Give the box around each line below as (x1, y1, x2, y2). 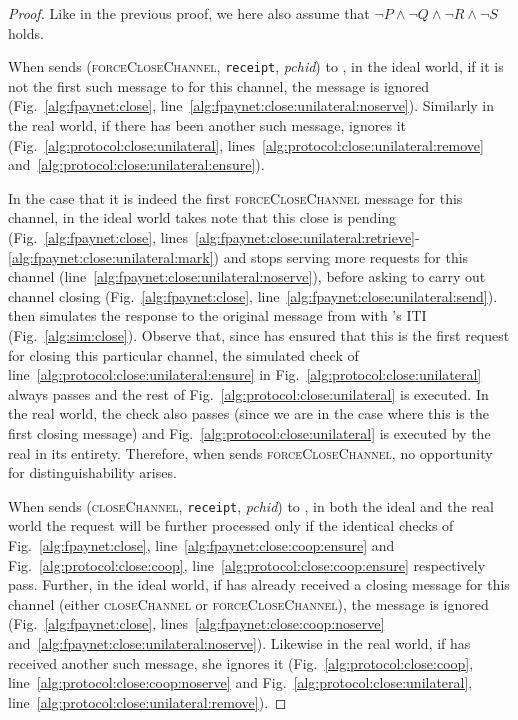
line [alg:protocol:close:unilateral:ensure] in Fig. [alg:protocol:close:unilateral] (8, 364, 482, 385)
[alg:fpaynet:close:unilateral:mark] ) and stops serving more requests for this (8, 246, 469, 267)
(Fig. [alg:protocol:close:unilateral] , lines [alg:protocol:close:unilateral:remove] (8, 134, 484, 155)
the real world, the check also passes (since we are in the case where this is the (8, 403, 489, 424)
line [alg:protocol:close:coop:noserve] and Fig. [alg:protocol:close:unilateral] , (8, 672, 473, 693)
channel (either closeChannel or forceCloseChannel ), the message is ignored (8, 593, 489, 614)
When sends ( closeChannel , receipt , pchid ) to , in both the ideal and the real (8, 495, 494, 516)
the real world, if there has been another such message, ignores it (8, 115, 406, 136)
